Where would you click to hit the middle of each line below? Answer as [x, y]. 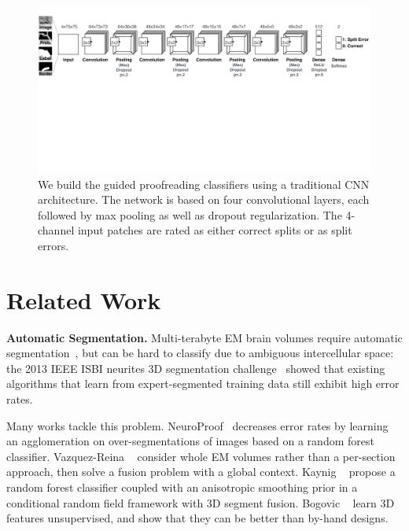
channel [56, 230]
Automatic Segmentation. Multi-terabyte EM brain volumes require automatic [204, 337]
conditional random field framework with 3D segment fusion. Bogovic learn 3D [201, 502]
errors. [53, 245]
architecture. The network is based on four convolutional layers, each [204, 199]
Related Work [84, 299]
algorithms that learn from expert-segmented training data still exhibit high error [203, 383]
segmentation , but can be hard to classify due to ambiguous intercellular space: [200, 353]
